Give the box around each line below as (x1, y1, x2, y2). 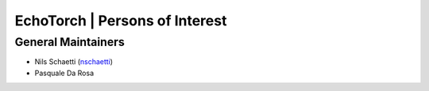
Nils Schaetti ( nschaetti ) (34, 57, 114, 66)
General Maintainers (14, 35, 125, 49)
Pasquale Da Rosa (34, 68, 95, 78)
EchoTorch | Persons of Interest (14, 12, 227, 29)
